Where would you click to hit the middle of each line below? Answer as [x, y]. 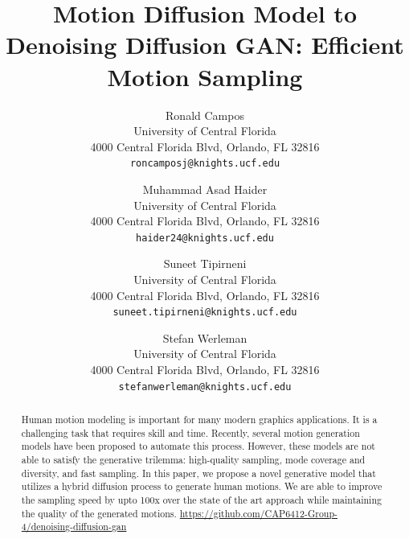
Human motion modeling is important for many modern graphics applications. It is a [199, 420]
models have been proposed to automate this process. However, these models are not [198, 446]
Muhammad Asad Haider [205, 189]
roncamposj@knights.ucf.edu [205, 164]
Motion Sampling [205, 76]
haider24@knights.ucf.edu [205, 238]
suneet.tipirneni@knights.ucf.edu [205, 313]
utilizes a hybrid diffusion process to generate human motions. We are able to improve [202, 486]
